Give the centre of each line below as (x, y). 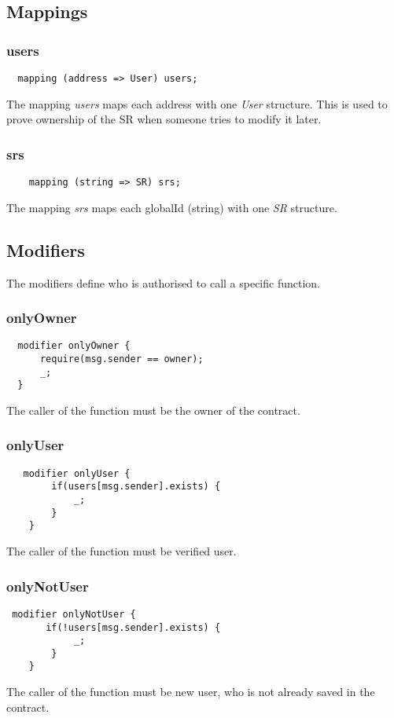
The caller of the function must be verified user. (122, 551)
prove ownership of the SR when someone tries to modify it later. (164, 119)
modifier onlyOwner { (74, 346)
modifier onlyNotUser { (74, 614)
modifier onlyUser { (77, 473)
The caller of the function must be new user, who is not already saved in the (191, 692)
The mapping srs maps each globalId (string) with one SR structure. (172, 207)
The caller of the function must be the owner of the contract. (153, 410)
